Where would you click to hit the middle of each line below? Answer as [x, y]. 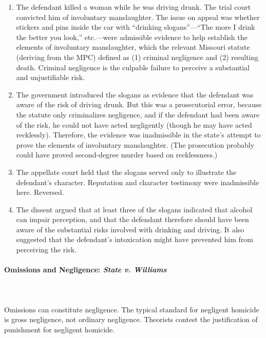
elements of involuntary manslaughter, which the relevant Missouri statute [133, 47]
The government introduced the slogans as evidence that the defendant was [135, 94]
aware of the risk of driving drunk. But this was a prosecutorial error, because [139, 104]
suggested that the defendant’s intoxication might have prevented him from [135, 239]
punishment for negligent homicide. [60, 329]
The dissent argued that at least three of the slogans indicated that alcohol [134, 209]
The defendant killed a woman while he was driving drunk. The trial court [134, 7]
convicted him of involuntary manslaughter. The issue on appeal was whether [138, 17]
